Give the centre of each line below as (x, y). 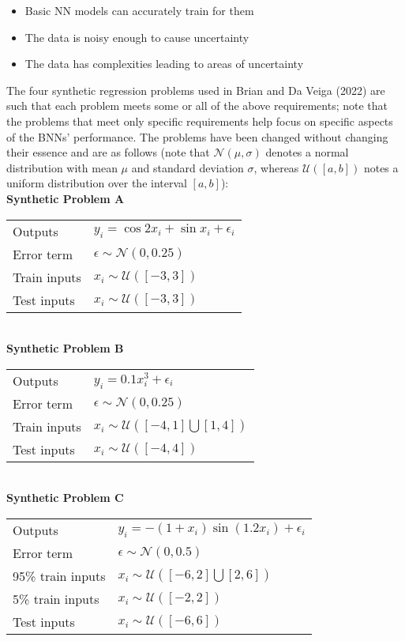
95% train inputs (59, 575)
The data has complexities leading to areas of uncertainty (164, 64)
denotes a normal (307, 152)
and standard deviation (187, 167)
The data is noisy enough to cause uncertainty (137, 37)
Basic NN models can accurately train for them (139, 10)
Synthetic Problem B (65, 348)
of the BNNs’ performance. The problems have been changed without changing (197, 136)
